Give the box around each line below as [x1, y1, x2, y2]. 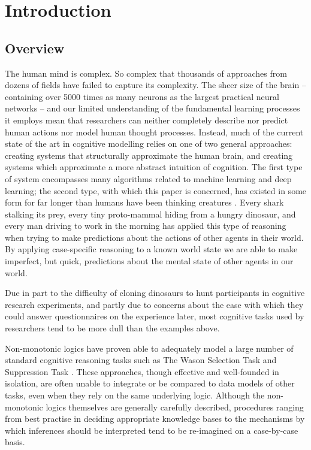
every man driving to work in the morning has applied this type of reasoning [5, 219, 286, 232]
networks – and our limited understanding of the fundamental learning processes [5, 102, 300, 114]
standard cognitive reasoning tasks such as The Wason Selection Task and [5, 354, 277, 366]
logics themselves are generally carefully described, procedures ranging [46, 400, 304, 413]
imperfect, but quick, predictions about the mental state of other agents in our [5, 255, 294, 267]
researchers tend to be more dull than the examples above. [5, 322, 220, 334]
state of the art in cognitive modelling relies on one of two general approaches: [5, 137, 292, 150]
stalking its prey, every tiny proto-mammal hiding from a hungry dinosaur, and [5, 207, 296, 220]
